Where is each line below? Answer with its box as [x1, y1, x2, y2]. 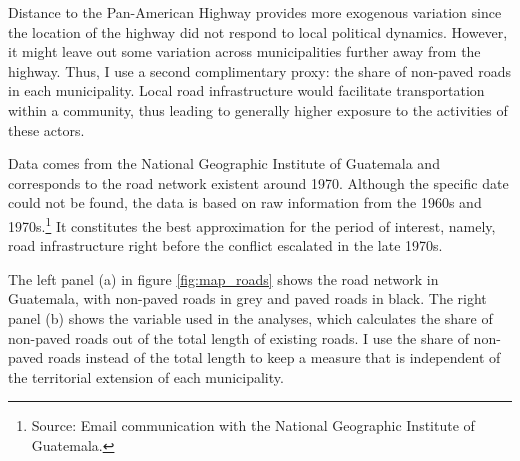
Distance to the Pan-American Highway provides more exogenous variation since [8, 2, 502, 22]
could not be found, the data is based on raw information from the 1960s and [8, 192, 482, 213]
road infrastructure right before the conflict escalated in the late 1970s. [8, 235, 443, 256]
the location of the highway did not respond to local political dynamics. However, [8, 21, 508, 42]
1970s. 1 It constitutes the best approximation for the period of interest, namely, [8, 212, 496, 236]
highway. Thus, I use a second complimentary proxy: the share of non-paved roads [8, 60, 511, 81]
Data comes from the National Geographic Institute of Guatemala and [8, 153, 440, 174]
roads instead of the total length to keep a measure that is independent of [48, 347, 501, 368]
